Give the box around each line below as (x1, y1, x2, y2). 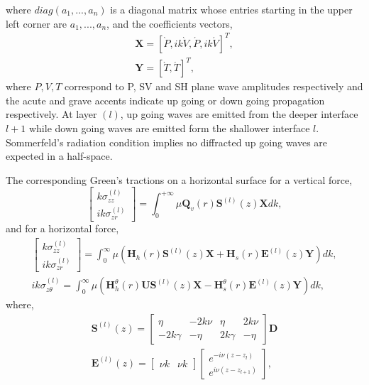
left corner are (6, 16, 67, 31)
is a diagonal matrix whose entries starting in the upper (110, 2, 353, 16)
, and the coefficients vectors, (106, 16, 233, 31)
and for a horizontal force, (6, 220, 119, 235)
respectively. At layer (6, 107, 97, 121)
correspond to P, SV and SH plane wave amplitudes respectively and (64, 79, 363, 94)
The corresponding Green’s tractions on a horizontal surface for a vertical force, (6, 172, 353, 187)
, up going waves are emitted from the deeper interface (120, 107, 358, 121)
